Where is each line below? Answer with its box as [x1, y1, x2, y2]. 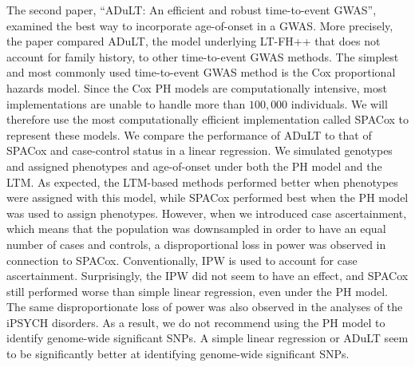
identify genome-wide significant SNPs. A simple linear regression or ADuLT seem [6, 330, 409, 346]
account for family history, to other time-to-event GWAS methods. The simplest [6, 48, 399, 65]
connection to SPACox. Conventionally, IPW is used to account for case [6, 251, 358, 268]
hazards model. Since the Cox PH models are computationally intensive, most [6, 79, 387, 96]
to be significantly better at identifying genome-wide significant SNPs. [6, 345, 350, 362]
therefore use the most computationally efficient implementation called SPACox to [6, 111, 409, 128]
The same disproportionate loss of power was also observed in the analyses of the [6, 298, 403, 315]
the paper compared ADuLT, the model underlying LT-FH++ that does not [6, 33, 381, 49]
